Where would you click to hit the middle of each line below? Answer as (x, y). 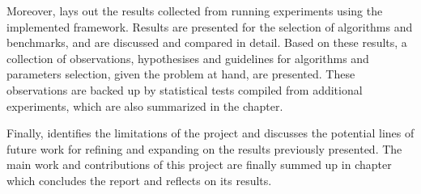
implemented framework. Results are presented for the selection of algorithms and (210, 26)
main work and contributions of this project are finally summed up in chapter (199, 164)
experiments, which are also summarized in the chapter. (145, 105)
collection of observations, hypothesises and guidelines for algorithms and (188, 58)
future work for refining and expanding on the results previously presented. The (204, 148)
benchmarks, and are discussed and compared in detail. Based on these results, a (207, 42)
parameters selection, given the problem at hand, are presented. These (181, 74)
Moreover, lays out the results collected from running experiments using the (195, 11)
